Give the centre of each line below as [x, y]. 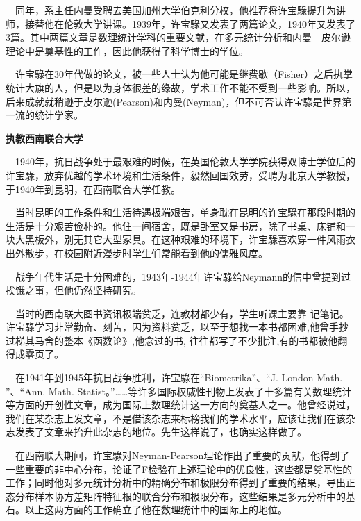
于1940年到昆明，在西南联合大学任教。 [93, 189]
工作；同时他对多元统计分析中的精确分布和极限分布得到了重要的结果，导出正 [180, 482]
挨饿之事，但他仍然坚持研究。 [74, 290]
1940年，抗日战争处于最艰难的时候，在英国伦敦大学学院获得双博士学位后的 [185, 162]
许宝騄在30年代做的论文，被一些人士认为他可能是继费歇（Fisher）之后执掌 [184, 74]
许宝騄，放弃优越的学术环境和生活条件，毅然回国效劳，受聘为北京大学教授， [180, 175]
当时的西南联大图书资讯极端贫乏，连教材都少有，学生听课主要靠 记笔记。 [182, 313]
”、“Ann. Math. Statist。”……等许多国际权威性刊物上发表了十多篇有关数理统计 [179, 391]
